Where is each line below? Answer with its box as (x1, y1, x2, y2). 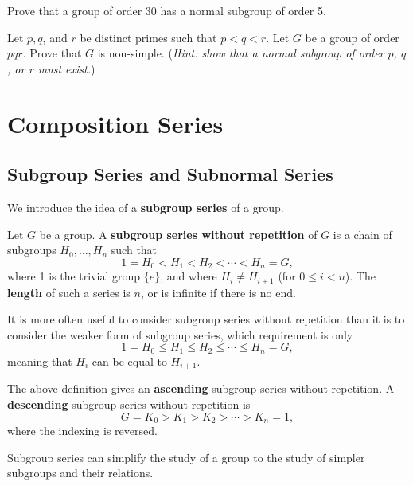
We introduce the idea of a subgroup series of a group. (7, 198, 284, 215)
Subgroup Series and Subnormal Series (7, 162, 333, 186)
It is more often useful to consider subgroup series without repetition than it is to (7, 311, 405, 327)
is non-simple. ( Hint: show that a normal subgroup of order (97, 45, 384, 61)
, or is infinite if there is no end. (140, 284, 296, 300)
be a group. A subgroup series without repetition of (39, 225, 318, 242)
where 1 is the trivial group (7, 268, 141, 284)
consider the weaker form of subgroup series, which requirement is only (7, 326, 353, 343)
